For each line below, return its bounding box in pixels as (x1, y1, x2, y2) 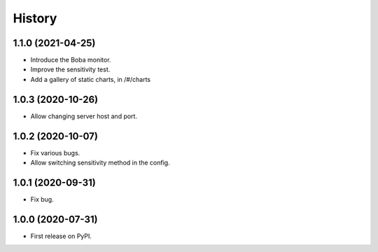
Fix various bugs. (30, 148, 80, 157)
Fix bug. (30, 195, 54, 203)
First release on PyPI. (30, 232, 92, 240)
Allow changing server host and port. (30, 112, 138, 120)
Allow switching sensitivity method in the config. (30, 158, 171, 167)
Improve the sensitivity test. (30, 65, 111, 73)
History (13, 10, 57, 26)
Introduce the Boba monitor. (30, 56, 111, 64)
